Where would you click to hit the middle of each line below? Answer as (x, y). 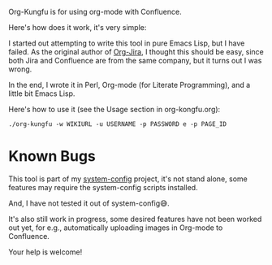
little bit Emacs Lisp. (42, 93)
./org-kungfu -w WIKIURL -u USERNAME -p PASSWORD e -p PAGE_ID (118, 124)
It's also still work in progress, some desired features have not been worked (135, 219)
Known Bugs (52, 156)
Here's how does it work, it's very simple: (78, 27)
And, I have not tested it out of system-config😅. (89, 203)
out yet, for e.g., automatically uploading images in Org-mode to (116, 228)
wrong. (20, 69)
